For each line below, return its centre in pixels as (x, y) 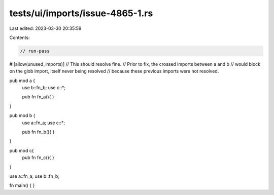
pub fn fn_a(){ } (38, 97)
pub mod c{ (22, 150)
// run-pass (35, 51)
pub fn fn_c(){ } (38, 158)
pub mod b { (22, 115)
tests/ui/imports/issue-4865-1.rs (81, 13)
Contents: (20, 37)
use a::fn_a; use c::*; (44, 123)
